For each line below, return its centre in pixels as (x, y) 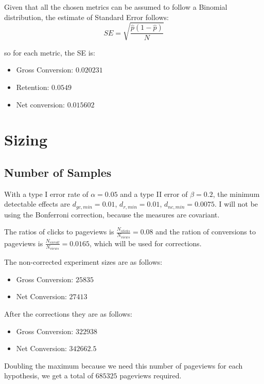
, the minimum (236, 194)
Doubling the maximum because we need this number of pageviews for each (124, 365)
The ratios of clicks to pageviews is (59, 232)
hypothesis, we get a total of (49, 376)
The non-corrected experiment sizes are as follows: (83, 262)
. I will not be (236, 204)
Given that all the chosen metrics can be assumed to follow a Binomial (116, 7)
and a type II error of (154, 194)
